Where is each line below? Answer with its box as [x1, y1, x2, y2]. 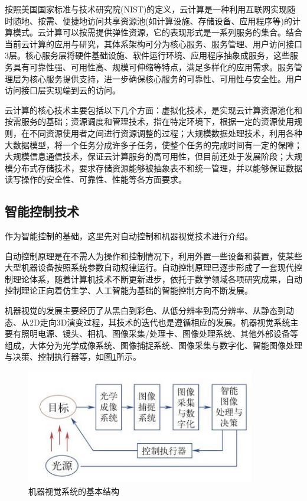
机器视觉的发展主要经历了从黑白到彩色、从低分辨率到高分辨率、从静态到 [5, 304, 286, 317]
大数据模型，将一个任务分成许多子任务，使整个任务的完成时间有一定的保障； [5, 138, 302, 151]
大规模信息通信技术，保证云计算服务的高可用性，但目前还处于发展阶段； [5, 150, 286, 162]
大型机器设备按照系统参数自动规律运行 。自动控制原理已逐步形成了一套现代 [5, 261, 294, 274]
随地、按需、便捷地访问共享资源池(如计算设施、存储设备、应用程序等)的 [12, 14, 292, 27]
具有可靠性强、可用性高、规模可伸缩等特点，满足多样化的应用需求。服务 [12, 60, 294, 73]
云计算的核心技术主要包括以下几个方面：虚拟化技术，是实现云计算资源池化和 [5, 103, 302, 116]
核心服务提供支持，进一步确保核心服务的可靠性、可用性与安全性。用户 [29, 72, 302, 84]
